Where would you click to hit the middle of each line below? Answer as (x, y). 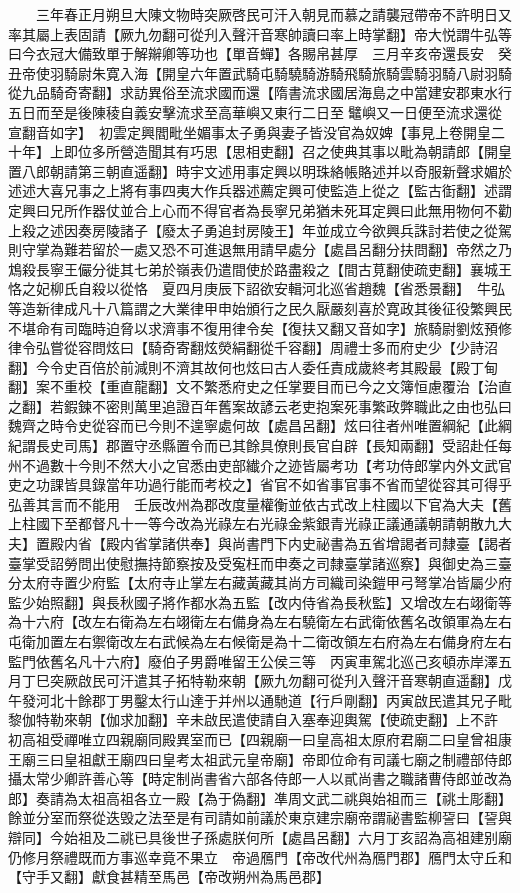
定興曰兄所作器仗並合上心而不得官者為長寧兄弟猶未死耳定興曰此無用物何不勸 (260, 209)
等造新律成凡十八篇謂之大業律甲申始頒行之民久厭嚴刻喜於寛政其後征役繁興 (253, 307)
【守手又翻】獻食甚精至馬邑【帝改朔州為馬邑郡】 (169, 876)
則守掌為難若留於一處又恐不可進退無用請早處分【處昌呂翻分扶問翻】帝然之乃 (260, 249)
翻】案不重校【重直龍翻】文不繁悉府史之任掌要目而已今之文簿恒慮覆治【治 (253, 386)
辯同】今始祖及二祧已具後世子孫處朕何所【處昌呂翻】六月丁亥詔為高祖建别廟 (260, 836)
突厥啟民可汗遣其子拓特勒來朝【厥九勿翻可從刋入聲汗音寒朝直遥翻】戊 (280, 680)
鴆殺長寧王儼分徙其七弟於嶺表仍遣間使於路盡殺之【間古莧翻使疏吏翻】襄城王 (260, 268)
